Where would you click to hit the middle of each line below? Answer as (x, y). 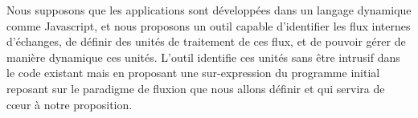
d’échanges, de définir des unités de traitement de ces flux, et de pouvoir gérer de (206, 41)
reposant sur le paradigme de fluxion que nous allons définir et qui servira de (196, 88)
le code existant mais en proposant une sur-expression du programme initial (193, 73)
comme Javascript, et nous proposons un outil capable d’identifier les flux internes (209, 25)
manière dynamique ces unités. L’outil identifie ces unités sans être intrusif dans (203, 57)
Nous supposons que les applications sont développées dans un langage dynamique (209, 10)
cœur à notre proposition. (70, 104)
